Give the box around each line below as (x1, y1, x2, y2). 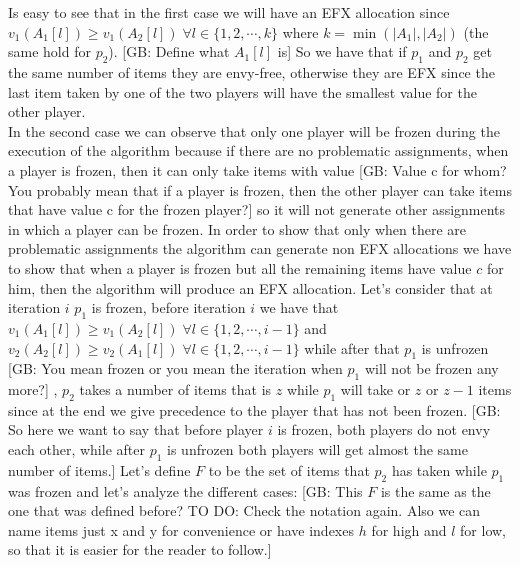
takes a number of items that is (79, 379, 272, 400)
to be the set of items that (208, 459, 370, 480)
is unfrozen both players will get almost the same (167, 439, 468, 460)
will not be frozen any (364, 358, 499, 379)
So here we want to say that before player (8, 419, 264, 440)
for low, (460, 519, 506, 540)
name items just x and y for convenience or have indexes (8, 519, 354, 540)
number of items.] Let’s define (8, 459, 191, 480)
